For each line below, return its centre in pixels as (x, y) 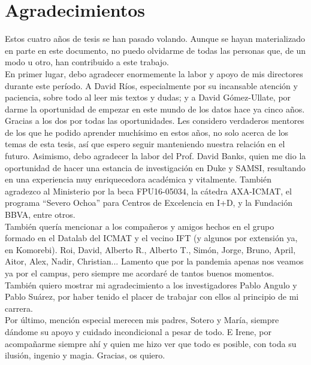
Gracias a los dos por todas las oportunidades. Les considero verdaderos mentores (155, 121)
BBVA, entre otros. (40, 215)
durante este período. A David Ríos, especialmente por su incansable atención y (151, 85)
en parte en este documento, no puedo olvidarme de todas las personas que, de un (155, 50)
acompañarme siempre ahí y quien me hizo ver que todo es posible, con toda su (151, 343)
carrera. (19, 308)
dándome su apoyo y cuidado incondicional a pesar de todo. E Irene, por (138, 331)
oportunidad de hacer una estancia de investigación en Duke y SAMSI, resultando (155, 167)
